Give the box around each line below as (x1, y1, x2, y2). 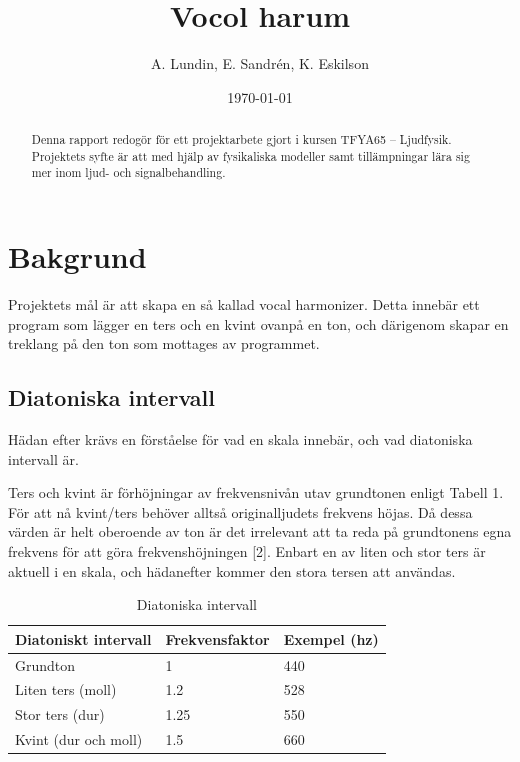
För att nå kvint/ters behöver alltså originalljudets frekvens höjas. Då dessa (8, 501, 473, 522)
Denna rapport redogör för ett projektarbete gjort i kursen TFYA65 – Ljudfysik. (31, 131, 452, 148)
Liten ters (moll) (15, 679, 117, 700)
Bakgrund (8, 236, 147, 277)
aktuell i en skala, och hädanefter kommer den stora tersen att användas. (8, 560, 456, 581)
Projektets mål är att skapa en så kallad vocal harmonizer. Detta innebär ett (8, 294, 480, 315)
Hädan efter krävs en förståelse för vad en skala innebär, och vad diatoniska (8, 429, 473, 449)
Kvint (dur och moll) (15, 729, 143, 750)
